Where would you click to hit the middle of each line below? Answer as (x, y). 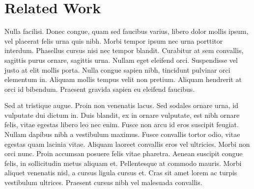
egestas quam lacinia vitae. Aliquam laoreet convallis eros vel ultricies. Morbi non (127, 144)
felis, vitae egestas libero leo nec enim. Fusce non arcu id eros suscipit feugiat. (122, 124)
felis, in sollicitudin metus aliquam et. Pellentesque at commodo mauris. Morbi (123, 163)
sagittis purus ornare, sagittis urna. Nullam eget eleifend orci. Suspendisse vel (121, 60)
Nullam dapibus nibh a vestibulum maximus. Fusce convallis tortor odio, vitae (122, 134)
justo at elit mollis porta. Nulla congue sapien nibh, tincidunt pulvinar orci (117, 69)
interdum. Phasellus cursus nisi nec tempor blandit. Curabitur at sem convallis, (124, 50)
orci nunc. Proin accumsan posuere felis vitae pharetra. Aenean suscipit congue (124, 153)
